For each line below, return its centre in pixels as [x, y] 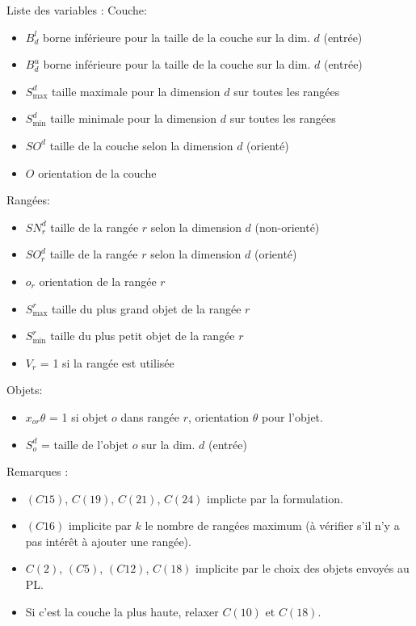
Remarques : [38, 471]
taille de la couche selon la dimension [141, 145]
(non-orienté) [287, 227]
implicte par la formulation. [275, 498]
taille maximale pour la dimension [136, 91]
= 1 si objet [79, 416]
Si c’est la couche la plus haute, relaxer [122, 611]
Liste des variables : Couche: [77, 10]
